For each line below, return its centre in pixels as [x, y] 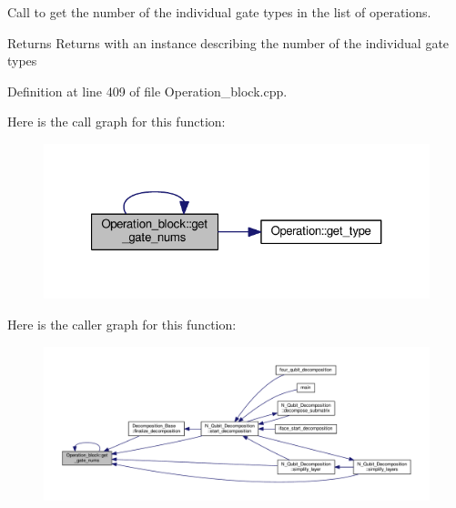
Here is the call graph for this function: [117, 122]
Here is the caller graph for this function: [122, 325]
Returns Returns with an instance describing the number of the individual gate [228, 42]
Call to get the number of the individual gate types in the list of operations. [219, 12]
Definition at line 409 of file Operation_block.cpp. [147, 91]
